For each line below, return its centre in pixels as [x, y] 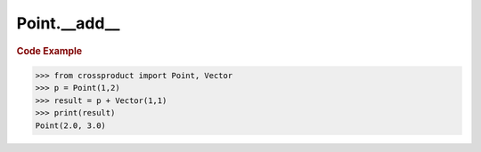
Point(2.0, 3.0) [71, 125]
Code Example [49, 51]
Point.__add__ [68, 23]
